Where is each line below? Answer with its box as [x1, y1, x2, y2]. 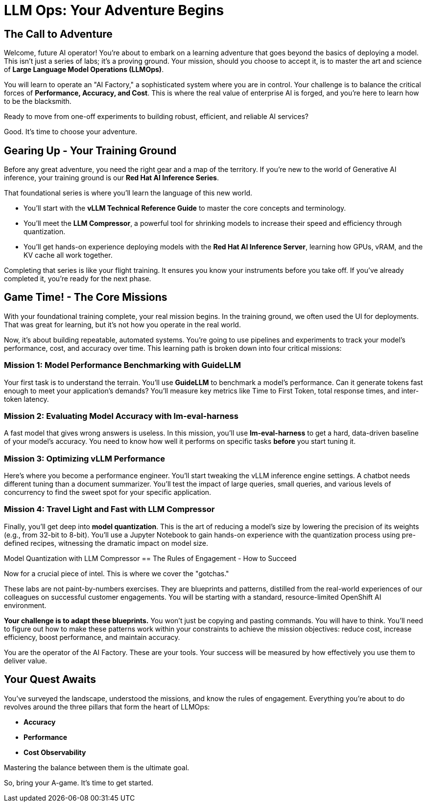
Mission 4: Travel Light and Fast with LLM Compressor [4, 504, 215, 514]
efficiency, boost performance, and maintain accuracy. [4, 633, 180, 641]
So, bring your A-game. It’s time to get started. [4, 778, 153, 787]
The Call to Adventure [4, 27, 113, 40]
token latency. [4, 394, 49, 403]
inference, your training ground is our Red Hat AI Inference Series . [4, 173, 219, 182]
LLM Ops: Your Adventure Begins [4, 2, 224, 19]
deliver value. [4, 656, 47, 665]
